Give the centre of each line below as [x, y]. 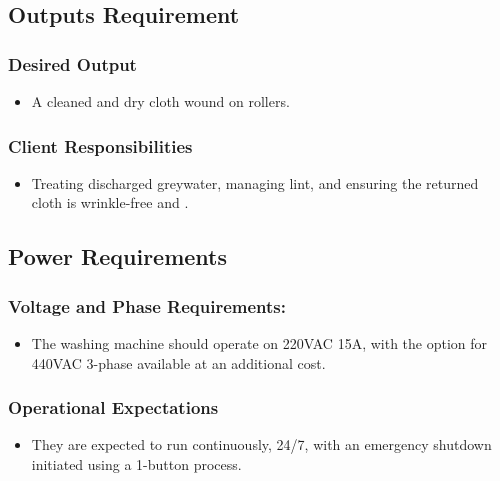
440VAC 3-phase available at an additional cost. [178, 362]
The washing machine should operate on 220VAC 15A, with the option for [259, 343]
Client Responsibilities [100, 145]
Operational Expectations [113, 407]
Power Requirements [118, 256]
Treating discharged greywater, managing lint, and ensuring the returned [255, 182]
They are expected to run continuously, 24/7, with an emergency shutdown [261, 444]
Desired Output [72, 63]
